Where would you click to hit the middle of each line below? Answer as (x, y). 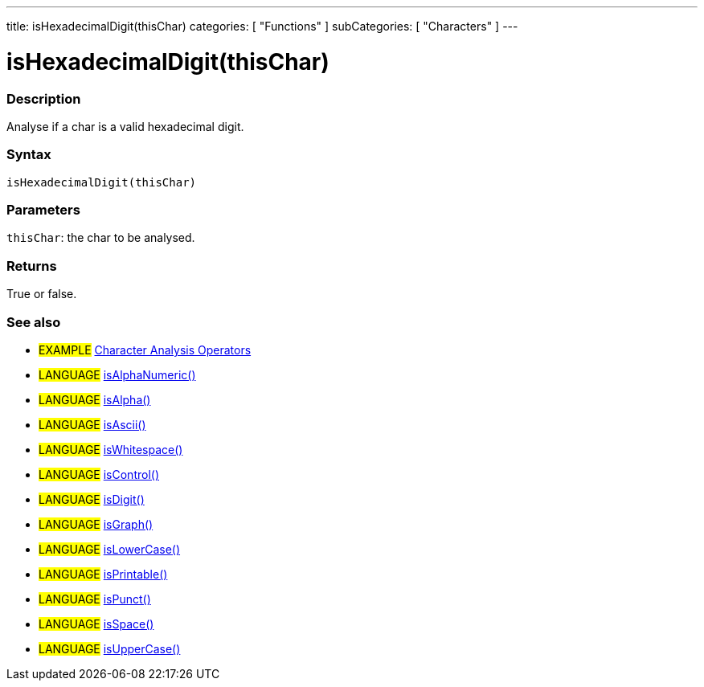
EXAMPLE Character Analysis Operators (145, 350)
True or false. (42, 294)
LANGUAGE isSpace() (96, 624)
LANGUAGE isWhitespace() (111, 449)
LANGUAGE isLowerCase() (110, 549)
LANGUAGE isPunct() (95, 599)
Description (44, 98)
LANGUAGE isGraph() (96, 524)
